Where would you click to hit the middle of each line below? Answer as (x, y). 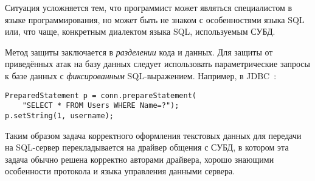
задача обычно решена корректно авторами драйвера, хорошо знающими (140, 159)
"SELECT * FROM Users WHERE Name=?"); (101, 106)
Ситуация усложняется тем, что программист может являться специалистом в (149, 7)
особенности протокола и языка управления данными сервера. (120, 171)
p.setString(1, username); (59, 115)
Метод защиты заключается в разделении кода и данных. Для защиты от (139, 51)
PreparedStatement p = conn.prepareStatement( (101, 95)
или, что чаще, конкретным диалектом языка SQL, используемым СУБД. (140, 31)
